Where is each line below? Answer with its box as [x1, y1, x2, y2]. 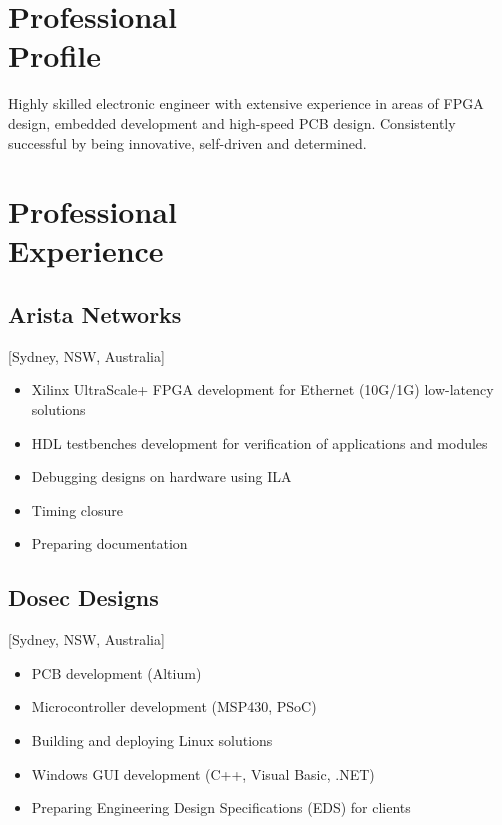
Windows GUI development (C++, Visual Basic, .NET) [31, 763, 375, 784]
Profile [8, 35, 101, 76]
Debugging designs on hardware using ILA [31, 466, 292, 487]
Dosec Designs [8, 582, 159, 613]
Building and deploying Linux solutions [31, 730, 273, 750]
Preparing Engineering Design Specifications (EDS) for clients [31, 797, 411, 818]
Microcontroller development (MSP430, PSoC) [31, 696, 317, 717]
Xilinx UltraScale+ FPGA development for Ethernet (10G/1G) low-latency [31, 379, 494, 400]
